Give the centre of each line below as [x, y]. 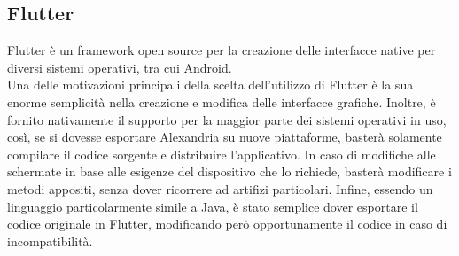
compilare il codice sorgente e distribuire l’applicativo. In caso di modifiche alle [222, 154]
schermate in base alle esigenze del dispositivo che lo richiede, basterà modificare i [229, 171]
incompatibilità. [50, 240]
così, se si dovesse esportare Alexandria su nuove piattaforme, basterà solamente [225, 137]
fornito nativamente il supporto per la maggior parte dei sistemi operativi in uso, [227, 119]
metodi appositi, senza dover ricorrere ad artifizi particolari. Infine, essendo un [220, 188]
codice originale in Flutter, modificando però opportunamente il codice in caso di [227, 224]
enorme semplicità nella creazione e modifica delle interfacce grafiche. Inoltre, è [222, 101]
